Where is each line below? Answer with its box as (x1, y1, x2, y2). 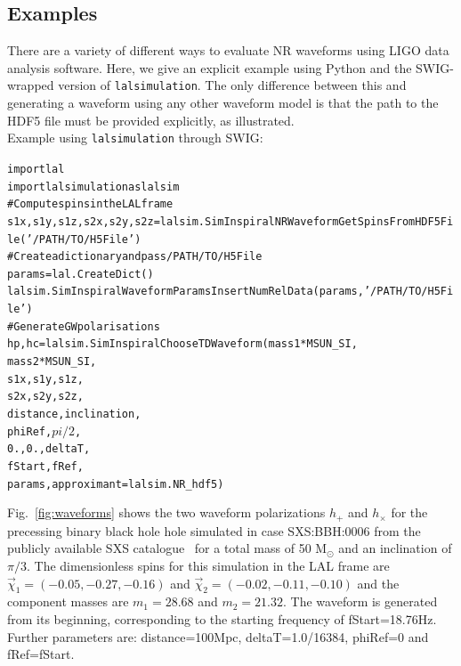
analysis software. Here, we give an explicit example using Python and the (7, 58, 412, 77)
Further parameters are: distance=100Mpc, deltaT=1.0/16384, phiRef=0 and (7, 627, 429, 646)
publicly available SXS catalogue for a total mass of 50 (7, 539, 311, 557)
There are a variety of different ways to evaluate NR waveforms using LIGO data (7, 41, 449, 60)
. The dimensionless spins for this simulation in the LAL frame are (26, 556, 390, 574)
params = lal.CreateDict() (7, 267, 154, 280)
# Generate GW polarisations (7, 320, 160, 333)
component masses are (7, 592, 129, 611)
